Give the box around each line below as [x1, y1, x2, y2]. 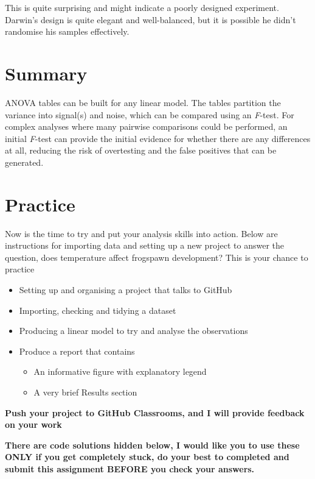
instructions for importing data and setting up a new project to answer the [5, 239, 285, 252]
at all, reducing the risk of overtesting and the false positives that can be [5, 144, 277, 157]
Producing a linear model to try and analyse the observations [19, 324, 248, 337]
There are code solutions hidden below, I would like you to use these [5, 438, 300, 451]
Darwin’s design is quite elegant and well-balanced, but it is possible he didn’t [5, 13, 296, 26]
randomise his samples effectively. [5, 25, 130, 38]
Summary [5, 60, 88, 85]
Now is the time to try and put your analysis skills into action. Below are [5, 227, 278, 239]
